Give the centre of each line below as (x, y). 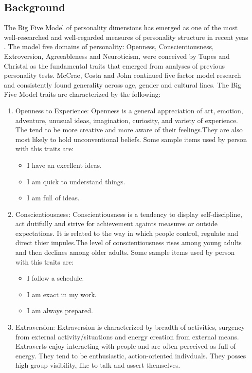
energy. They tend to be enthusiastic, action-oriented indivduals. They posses (131, 355)
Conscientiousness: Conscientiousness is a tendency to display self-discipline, (129, 214)
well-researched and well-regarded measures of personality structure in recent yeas (126, 37)
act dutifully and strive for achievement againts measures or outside (116, 223)
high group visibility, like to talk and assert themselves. (98, 365)
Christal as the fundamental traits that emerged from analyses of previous (115, 65)
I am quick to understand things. (76, 181)
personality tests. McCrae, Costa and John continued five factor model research (123, 75)
